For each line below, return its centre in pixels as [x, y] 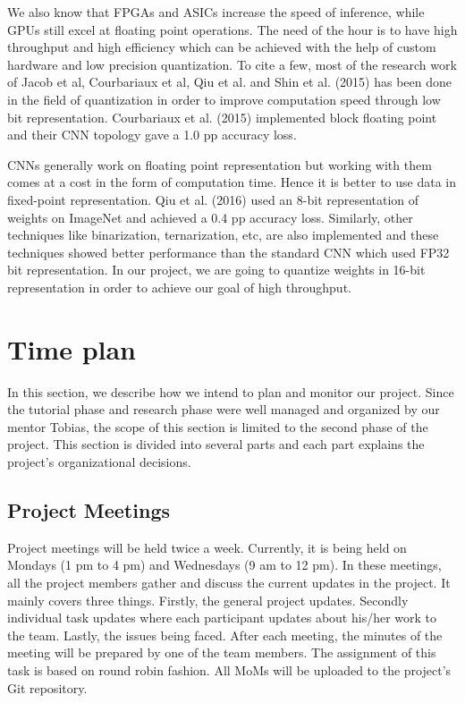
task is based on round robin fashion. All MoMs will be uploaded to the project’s [229, 669]
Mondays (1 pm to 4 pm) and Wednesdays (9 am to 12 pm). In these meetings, [224, 565]
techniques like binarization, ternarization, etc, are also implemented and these [223, 235]
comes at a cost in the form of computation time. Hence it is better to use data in [232, 182]
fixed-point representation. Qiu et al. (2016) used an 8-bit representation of [213, 199]
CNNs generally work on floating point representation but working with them [220, 164]
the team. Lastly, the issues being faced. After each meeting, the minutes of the [225, 635]
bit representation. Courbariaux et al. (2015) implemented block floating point [222, 117]
